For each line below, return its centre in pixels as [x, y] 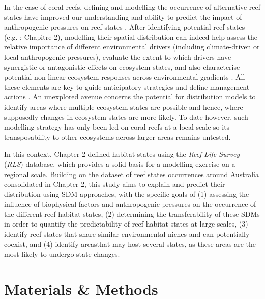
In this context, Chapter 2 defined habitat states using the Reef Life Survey [122, 154]
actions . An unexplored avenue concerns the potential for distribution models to [130, 97]
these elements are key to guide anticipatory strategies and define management [127, 86]
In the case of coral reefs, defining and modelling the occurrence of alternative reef [132, 7]
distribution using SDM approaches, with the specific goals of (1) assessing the [127, 194]
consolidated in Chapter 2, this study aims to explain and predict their [115, 184]
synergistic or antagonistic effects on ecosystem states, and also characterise [122, 67]
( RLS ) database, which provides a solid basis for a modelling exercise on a [120, 164]
